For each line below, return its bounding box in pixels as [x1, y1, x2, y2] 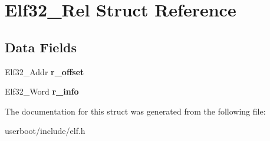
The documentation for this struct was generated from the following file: [5, 105, 266, 117]
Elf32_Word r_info [5, 85, 79, 98]
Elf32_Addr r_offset [5, 65, 84, 78]
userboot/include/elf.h [5, 125, 85, 137]
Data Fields [5, 38, 77, 56]
